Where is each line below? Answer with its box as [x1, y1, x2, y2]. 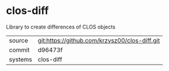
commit [9, 45, 30, 54]
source [9, 36, 28, 44]
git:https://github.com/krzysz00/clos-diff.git [37, 36, 160, 44]
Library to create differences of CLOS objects [6, 23, 116, 30]
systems [9, 55, 32, 63]
